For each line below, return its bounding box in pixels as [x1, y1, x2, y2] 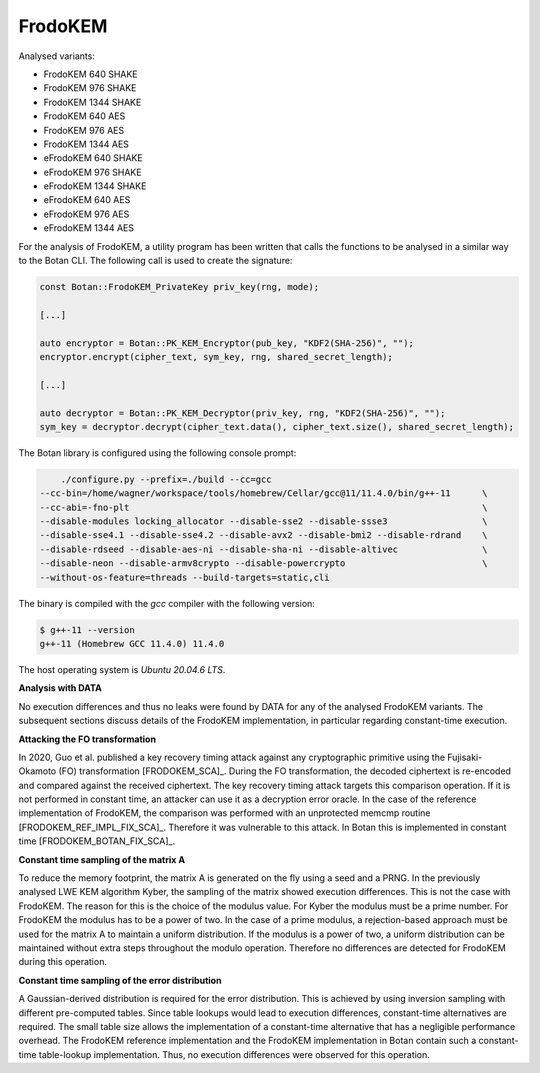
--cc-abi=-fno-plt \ [39, 501, 489, 513]
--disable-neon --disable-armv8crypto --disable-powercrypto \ [39, 558, 489, 569]
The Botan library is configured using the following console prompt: [18, 446, 297, 459]
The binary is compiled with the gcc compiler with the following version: [18, 597, 315, 609]
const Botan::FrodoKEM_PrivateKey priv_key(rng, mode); [39, 281, 320, 292]
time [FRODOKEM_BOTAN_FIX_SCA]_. [18, 835, 175, 847]
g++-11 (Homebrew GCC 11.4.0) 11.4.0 [39, 638, 225, 649]
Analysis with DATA [18, 682, 102, 694]
